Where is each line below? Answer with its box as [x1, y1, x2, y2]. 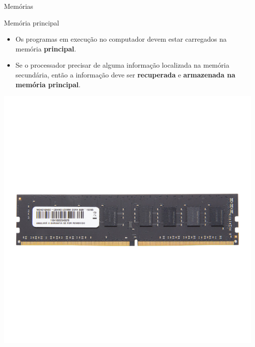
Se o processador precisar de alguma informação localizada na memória [15, 60, 229, 70]
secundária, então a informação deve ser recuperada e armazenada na [15, 69, 235, 79]
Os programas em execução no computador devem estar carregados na [15, 34, 227, 44]
